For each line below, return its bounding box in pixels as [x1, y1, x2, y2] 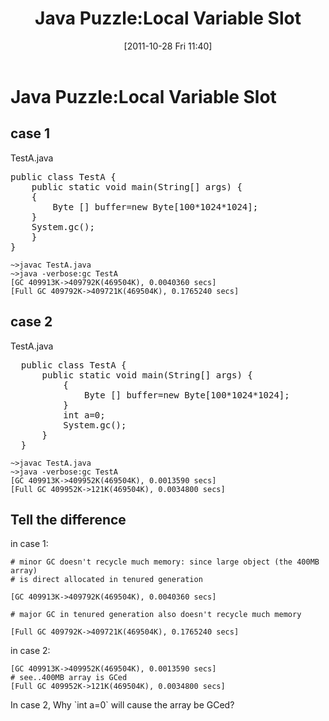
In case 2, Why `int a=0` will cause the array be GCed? [10, 699, 235, 711]
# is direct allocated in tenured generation [10, 575, 203, 585]
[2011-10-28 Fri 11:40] [123, 40, 213, 52]
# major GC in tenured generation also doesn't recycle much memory [10, 610, 302, 620]
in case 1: [10, 538, 49, 550]
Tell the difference [10, 511, 127, 528]
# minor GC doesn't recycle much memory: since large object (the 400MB [10, 557, 320, 567]
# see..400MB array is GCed [10, 673, 128, 683]
